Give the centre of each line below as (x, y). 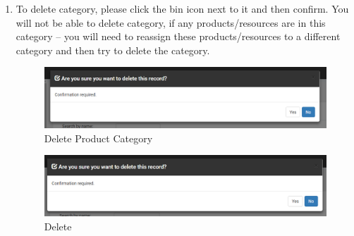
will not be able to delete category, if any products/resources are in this (171, 22)
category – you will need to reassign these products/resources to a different (178, 36)
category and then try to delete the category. (113, 50)
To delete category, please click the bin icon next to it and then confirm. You (182, 8)
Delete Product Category (98, 138)
